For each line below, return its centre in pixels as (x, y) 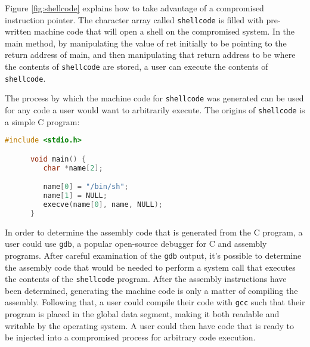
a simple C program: (42, 121)
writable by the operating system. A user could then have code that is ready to (150, 325)
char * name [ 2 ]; (73, 168)
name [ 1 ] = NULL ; (75, 196)
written (18, 31)
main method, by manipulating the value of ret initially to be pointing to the (146, 43)
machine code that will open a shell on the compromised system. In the (165, 31)
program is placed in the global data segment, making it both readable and (142, 314)
